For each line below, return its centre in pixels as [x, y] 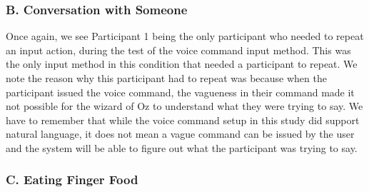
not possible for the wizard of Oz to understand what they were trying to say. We [184, 106]
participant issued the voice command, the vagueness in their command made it [180, 92]
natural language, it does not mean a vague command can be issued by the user [180, 134]
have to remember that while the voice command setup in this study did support [183, 120]
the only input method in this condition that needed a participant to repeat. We [182, 64]
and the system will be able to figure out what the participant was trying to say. [182, 147]
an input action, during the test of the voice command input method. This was [178, 50]
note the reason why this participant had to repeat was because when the [166, 78]
